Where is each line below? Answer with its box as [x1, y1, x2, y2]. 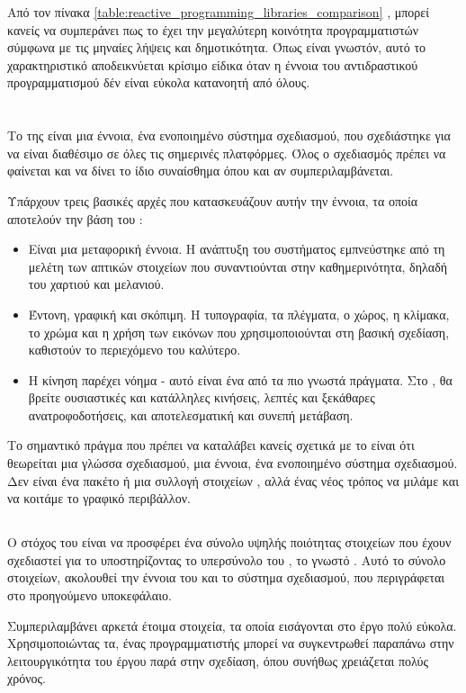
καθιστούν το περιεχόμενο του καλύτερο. [28, 340, 241, 359]
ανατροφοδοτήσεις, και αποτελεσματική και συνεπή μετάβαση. [28, 405, 354, 424]
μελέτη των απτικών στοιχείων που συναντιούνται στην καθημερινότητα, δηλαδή [28, 256, 448, 275]
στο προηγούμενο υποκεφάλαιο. [7, 586, 172, 605]
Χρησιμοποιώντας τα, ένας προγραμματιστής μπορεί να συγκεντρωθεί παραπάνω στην [7, 634, 454, 652]
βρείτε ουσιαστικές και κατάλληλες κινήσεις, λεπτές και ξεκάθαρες [28, 388, 375, 407]
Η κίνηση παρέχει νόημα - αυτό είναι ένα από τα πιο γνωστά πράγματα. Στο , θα [28, 370, 453, 389]
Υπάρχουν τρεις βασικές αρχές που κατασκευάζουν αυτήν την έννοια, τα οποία [7, 191, 418, 210]
